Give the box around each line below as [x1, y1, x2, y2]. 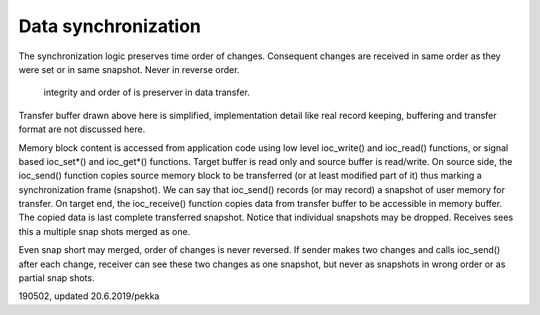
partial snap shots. [18, 272, 95, 284]
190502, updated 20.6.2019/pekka [18, 290, 160, 302]
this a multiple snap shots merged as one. [18, 225, 191, 237]
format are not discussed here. [18, 123, 146, 135]
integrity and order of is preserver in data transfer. [43, 86, 250, 99]
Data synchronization [18, 15, 202, 37]
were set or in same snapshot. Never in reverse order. [18, 63, 240, 75]
